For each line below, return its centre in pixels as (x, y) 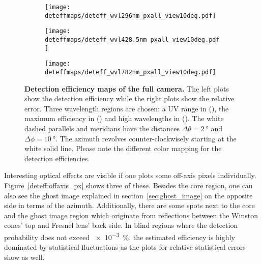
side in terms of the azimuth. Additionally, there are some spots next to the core (129, 205)
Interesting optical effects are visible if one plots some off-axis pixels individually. (130, 175)
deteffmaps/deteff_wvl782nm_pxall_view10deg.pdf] (130, 72)
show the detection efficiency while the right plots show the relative (129, 98)
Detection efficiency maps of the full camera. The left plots (127, 88)
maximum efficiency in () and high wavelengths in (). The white (124, 118)
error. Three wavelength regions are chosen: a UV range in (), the (127, 108)
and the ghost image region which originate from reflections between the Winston (131, 215)
